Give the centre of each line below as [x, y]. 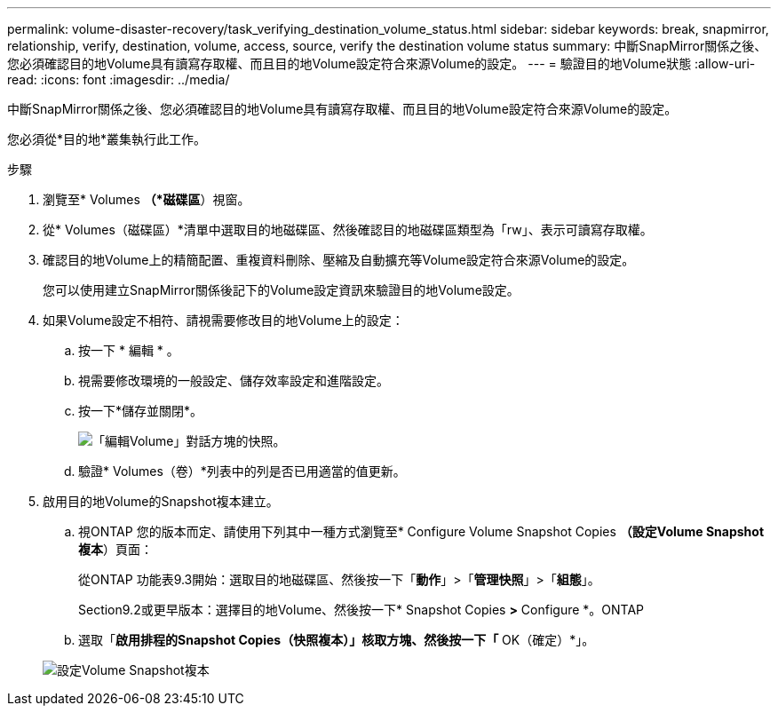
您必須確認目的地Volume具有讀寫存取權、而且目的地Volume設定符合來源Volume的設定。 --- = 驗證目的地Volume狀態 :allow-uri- [381, 63]
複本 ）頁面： [115, 549]
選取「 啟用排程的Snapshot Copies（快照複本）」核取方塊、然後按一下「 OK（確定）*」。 [337, 640]
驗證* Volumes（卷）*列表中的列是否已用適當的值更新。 [242, 471]
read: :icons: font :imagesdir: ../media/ [119, 79]
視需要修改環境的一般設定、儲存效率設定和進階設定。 [234, 380]
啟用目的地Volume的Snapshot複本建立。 [161, 501]
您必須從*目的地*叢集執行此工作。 [107, 139]
